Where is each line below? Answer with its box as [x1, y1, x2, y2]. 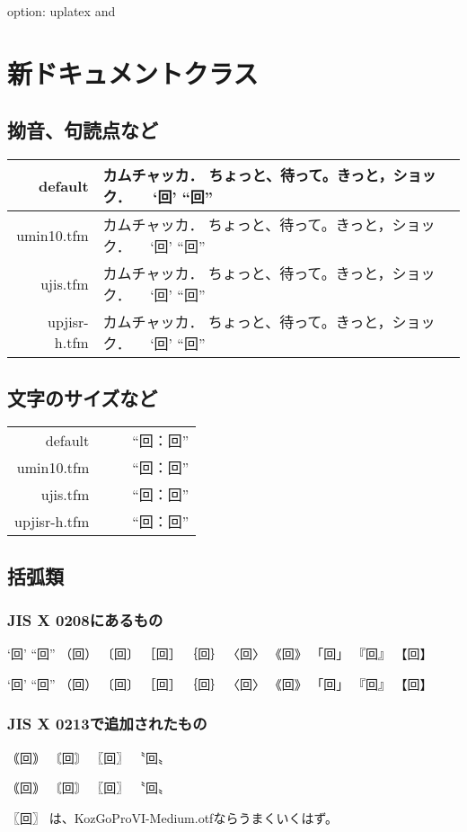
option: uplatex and [7, 2, 116, 20]
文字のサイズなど [7, 383, 158, 411]
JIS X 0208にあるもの [7, 609, 163, 631]
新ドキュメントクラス [7, 54, 259, 91]
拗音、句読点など [7, 116, 158, 144]
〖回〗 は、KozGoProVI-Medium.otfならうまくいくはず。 [7, 808, 339, 827]
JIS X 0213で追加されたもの [7, 712, 207, 735]
